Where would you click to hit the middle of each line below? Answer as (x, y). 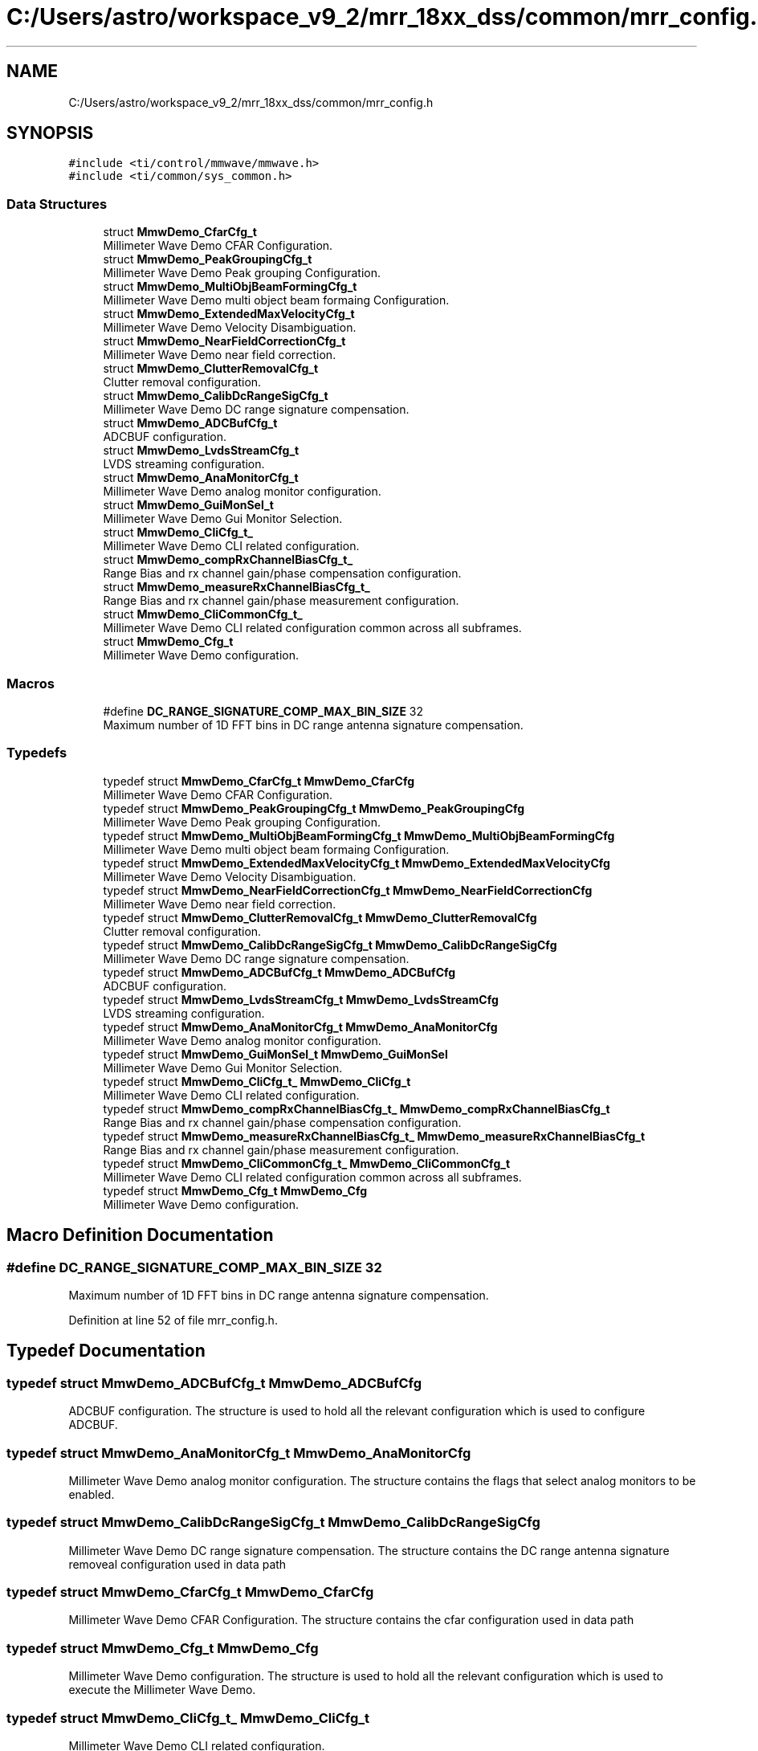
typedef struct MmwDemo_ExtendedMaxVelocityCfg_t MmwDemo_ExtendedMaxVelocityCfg (357, 863)
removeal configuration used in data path (177, 1564)
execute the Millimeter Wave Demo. (162, 1690)
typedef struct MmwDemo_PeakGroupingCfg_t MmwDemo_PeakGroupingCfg (314, 808)
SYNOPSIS (50, 133)
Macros (31, 683)
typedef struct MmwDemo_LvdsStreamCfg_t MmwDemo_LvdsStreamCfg (301, 999)
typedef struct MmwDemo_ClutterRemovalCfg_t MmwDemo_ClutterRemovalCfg (320, 917)
